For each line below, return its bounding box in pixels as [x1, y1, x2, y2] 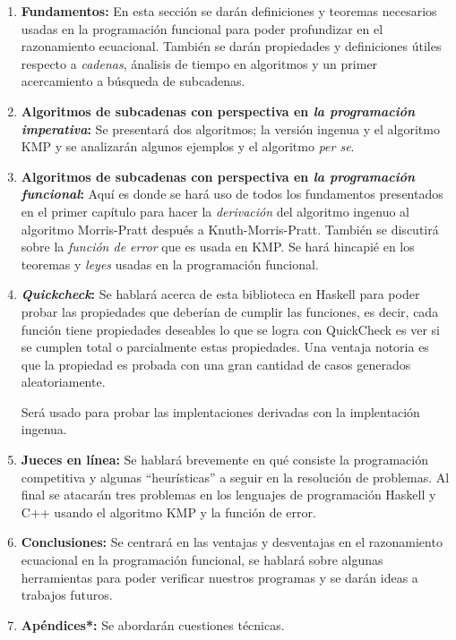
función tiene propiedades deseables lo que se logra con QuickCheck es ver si [21, 320, 440, 338]
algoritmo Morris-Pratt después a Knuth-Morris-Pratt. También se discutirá [21, 219, 439, 238]
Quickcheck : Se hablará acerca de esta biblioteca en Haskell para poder [21, 285, 420, 303]
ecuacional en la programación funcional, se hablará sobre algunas [21, 550, 383, 569]
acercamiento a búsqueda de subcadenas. [21, 72, 245, 90]
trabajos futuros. [21, 585, 113, 604]
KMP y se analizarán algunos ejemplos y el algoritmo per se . [21, 137, 355, 156]
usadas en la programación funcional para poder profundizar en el [21, 19, 383, 38]
